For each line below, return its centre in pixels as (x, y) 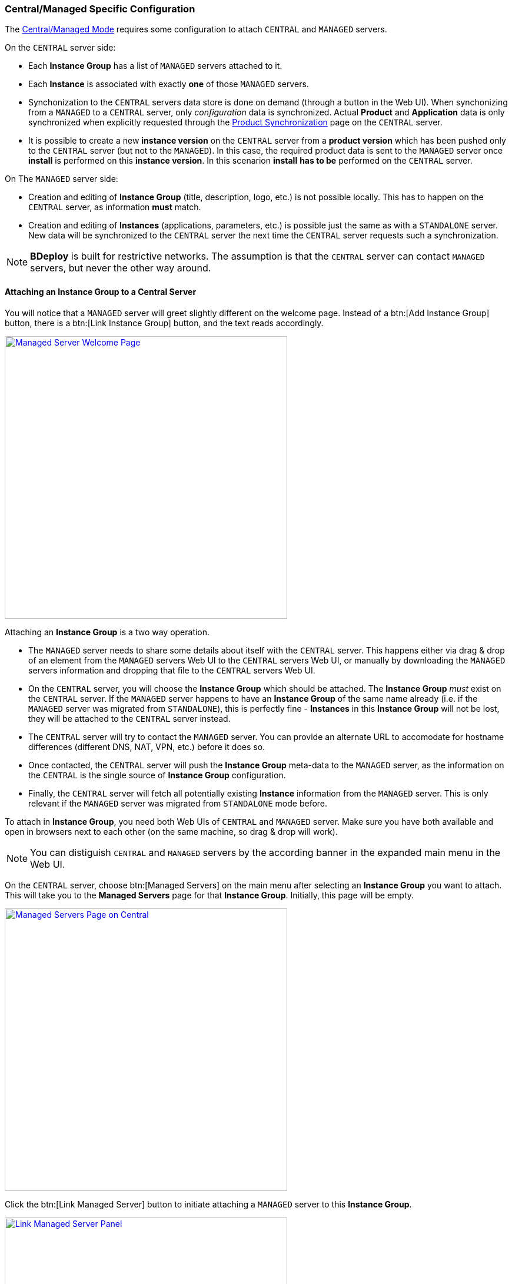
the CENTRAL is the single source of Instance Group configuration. (157, 775)
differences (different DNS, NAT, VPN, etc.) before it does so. (147, 746)
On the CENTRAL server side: (60, 48)
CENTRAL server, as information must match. (115, 207)
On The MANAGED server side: (61, 179)
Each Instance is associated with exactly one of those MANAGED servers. (169, 84)
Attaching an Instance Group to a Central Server (101, 291)
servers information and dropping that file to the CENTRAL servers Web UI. (172, 670)
